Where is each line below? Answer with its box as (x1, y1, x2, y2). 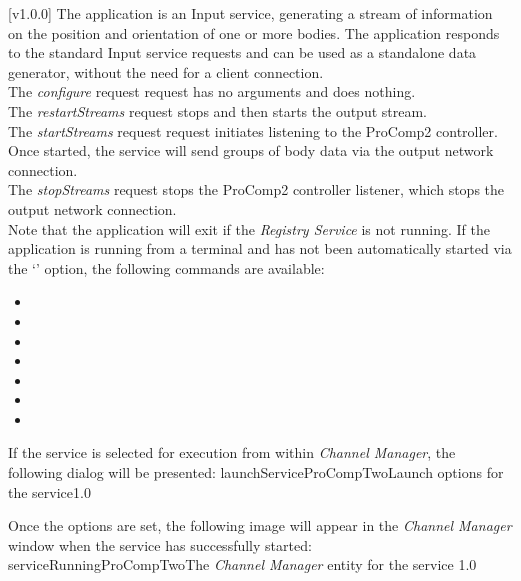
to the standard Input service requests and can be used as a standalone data (8, 42, 477, 63)
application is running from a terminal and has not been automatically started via (8, 238, 512, 259)
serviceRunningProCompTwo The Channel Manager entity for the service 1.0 (8, 554, 477, 575)
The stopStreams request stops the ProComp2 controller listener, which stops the (8, 179, 505, 200)
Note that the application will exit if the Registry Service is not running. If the (8, 218, 490, 239)
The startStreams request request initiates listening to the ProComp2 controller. (8, 120, 498, 141)
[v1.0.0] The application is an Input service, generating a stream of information (8, 3, 493, 23)
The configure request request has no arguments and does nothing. (8, 81, 416, 102)
